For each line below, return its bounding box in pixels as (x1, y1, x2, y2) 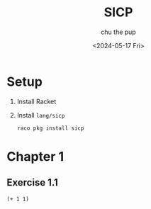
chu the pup (101, 28, 136, 36)
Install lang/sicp (16, 111, 65, 119)
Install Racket (16, 97, 57, 106)
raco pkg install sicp (16, 125, 84, 132)
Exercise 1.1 (6, 176, 58, 188)
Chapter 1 (6, 148, 65, 164)
